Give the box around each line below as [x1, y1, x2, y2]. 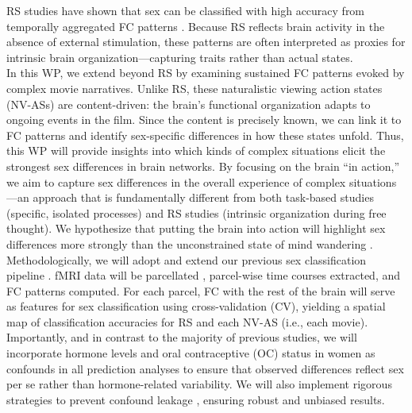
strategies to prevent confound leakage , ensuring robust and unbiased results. [6, 391, 385, 407]
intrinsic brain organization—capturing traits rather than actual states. [6, 48, 353, 65]
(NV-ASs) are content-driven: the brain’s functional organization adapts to [6, 95, 371, 112]
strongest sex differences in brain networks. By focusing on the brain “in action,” [6, 157, 400, 174]
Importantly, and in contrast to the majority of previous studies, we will [6, 329, 357, 345]
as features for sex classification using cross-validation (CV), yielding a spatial [6, 298, 386, 315]
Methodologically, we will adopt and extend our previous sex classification [6, 251, 367, 268]
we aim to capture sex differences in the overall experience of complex [6, 173, 346, 190]
